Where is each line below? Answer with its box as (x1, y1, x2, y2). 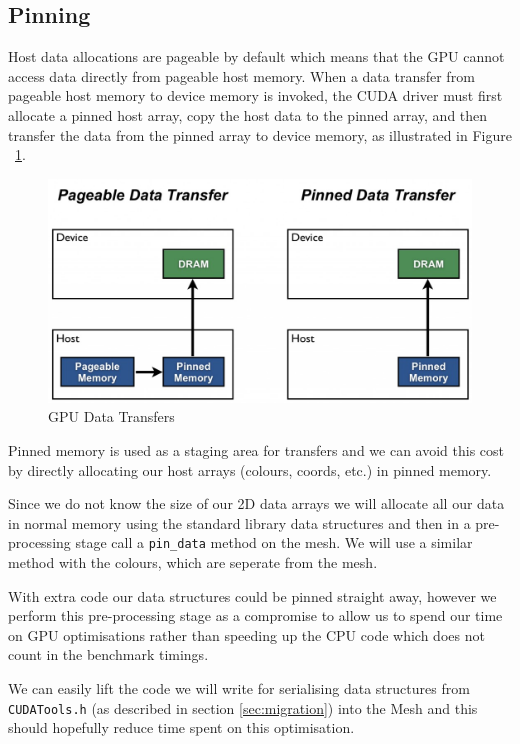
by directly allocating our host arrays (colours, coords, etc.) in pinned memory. (8, 459, 492, 480)
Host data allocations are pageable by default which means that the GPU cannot (8, 46, 505, 67)
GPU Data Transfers (48, 406, 175, 427)
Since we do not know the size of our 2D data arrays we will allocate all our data (8, 493, 505, 514)
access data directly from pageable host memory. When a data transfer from (8, 65, 475, 86)
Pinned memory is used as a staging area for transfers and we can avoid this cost (8, 439, 505, 460)
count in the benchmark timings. (8, 644, 209, 665)
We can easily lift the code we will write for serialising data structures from (8, 677, 470, 698)
